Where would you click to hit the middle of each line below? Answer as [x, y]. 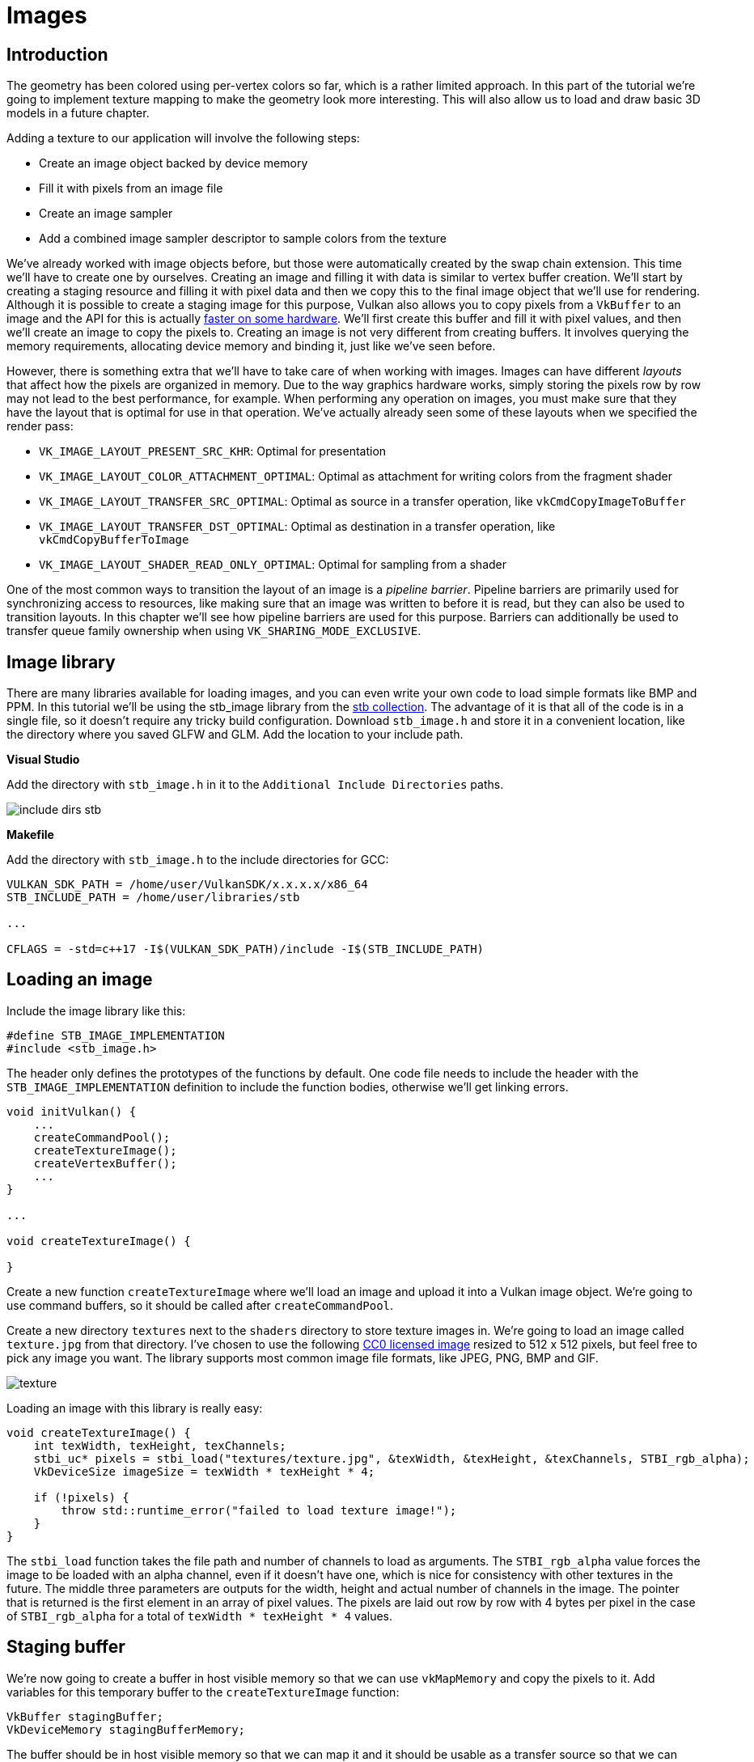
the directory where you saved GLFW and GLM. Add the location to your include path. [235, 735]
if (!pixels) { [81, 1497]
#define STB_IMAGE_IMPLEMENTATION [116, 1035]
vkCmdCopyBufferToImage [114, 540]
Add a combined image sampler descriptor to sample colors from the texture [243, 239]
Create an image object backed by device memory [174, 163]
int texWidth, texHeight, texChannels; [160, 1445]
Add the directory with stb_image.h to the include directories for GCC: [198, 860]
